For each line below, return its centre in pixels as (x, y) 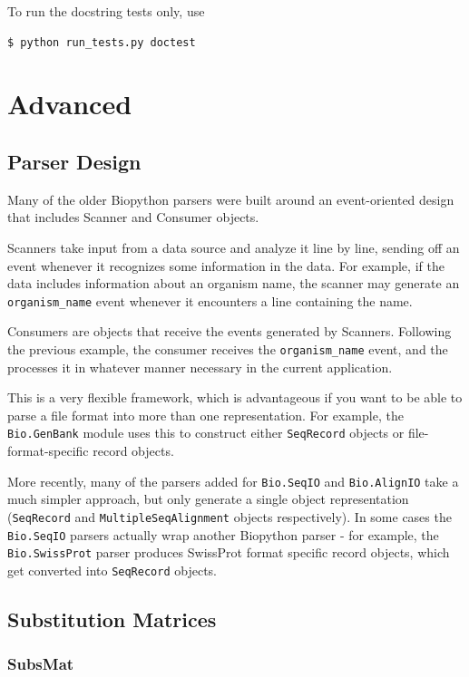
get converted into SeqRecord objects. (112, 570)
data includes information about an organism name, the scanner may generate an (234, 283)
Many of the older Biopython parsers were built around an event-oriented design (231, 199)
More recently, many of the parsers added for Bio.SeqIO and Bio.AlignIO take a (233, 481)
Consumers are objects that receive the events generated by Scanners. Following (230, 331)
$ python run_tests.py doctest (102, 42)
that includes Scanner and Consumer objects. (133, 217)
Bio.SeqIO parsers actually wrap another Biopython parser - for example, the (223, 534)
